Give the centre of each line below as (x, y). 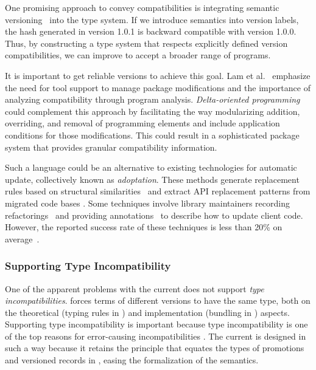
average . (22, 238)
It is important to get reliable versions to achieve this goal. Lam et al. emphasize (158, 75)
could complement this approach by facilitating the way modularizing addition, (153, 111)
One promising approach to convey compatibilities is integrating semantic (142, 7)
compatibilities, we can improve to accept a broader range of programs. (138, 55)
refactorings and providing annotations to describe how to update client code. (154, 215)
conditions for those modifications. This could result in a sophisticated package (152, 135)
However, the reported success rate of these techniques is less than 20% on (144, 227)
